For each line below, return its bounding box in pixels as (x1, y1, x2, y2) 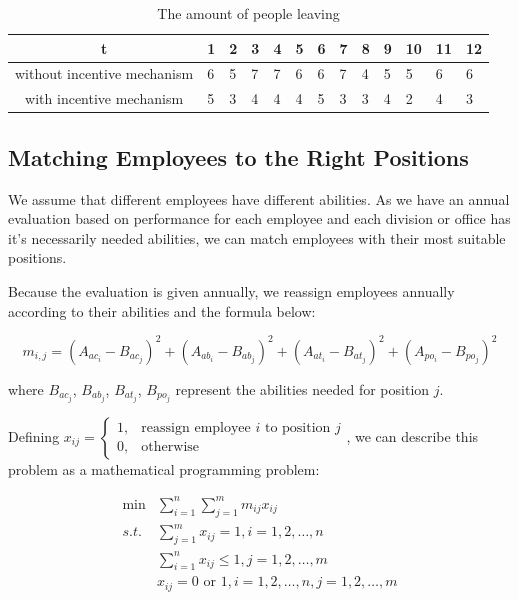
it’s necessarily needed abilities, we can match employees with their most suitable (8, 227, 506, 248)
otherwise (141, 440, 200, 455)
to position (264, 421, 331, 436)
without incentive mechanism (15, 63, 194, 84)
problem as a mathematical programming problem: (8, 458, 320, 479)
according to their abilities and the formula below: (8, 300, 316, 321)
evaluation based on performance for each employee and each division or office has (8, 208, 511, 229)
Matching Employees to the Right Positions (8, 141, 469, 172)
